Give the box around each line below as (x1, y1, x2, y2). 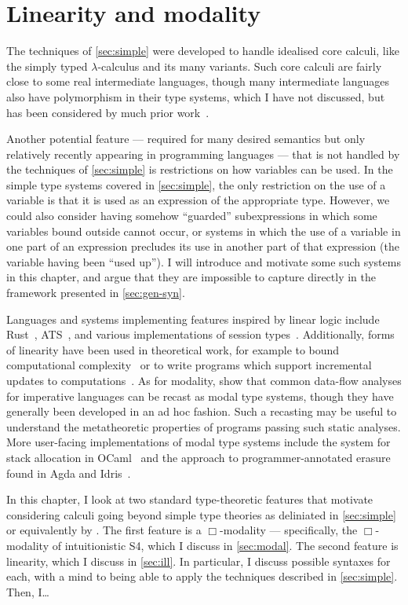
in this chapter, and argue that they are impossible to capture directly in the (6, 269, 377, 285)
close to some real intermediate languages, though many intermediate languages (6, 73, 390, 90)
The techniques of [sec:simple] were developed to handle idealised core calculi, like (6, 42, 399, 59)
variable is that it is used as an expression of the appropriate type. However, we (6, 192, 390, 208)
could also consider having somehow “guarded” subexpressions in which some (6, 207, 377, 224)
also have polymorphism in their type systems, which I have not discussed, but (6, 88, 385, 104)
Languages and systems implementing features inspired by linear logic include (6, 310, 380, 327)
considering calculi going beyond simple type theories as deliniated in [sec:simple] (6, 506, 396, 522)
